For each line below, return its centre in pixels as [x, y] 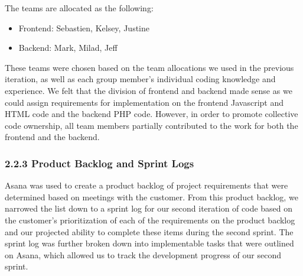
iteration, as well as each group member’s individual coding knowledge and [140, 79]
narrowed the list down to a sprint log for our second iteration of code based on [149, 208]
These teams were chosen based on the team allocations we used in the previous [149, 67]
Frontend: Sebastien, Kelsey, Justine [84, 27]
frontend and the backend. [52, 137]
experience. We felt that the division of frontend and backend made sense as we [149, 90]
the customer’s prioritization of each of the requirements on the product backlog [150, 220]
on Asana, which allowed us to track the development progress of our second [143, 254]
